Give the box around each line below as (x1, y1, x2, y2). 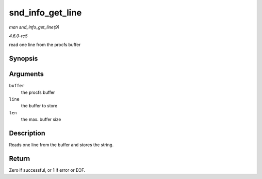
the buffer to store (21, 103, 58, 109)
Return (9, 154, 30, 163)
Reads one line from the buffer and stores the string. (9, 142, 114, 148)
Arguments (9, 70, 44, 78)
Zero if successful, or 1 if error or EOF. (9, 167, 85, 173)
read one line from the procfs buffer (9, 42, 81, 48)
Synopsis (9, 55, 38, 63)
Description (9, 129, 46, 137)
